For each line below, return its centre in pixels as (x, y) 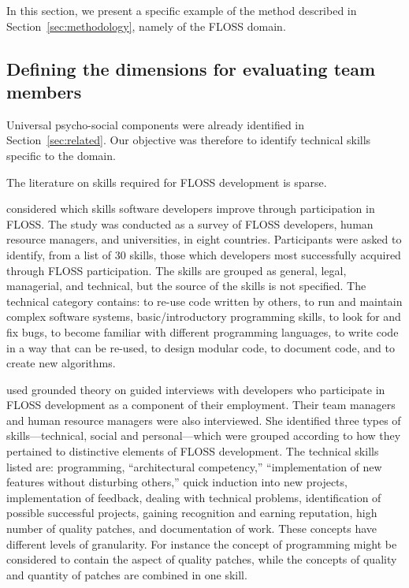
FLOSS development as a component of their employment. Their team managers (201, 405)
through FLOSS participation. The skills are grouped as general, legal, (177, 270)
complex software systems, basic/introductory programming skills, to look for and (204, 316)
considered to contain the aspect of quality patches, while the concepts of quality (202, 559)
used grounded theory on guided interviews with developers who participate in (196, 389)
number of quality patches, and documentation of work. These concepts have (192, 528)
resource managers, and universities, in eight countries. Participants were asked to (204, 239)
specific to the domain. (61, 155)
